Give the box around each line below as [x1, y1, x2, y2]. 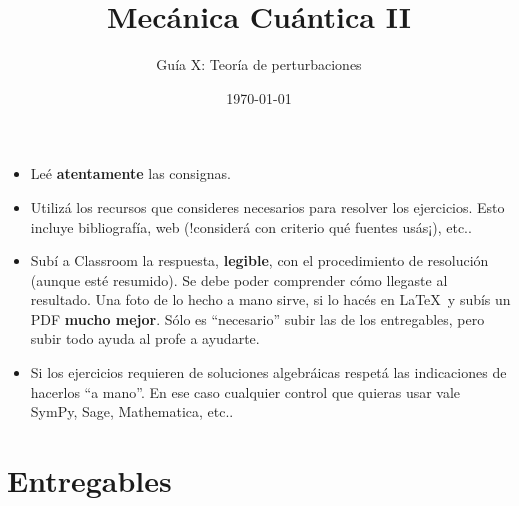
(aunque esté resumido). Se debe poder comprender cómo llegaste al [30, 269, 448, 290]
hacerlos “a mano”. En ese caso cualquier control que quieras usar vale [30, 381, 461, 402]
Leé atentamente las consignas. [30, 163, 231, 184]
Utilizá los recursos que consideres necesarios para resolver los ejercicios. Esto [30, 196, 505, 217]
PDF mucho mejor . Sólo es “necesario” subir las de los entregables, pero [30, 308, 485, 329]
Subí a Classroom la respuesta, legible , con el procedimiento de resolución [30, 250, 489, 271]
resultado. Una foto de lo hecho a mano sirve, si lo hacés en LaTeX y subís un [30, 289, 511, 310]
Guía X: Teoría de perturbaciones [156, 54, 362, 75]
